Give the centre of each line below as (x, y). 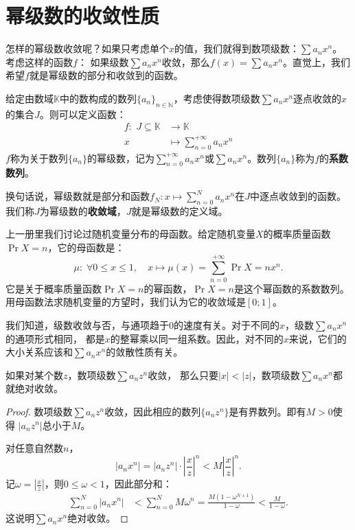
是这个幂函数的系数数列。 (291, 288)
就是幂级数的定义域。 (180, 210)
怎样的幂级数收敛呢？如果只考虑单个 (87, 48)
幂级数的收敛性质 (83, 15)
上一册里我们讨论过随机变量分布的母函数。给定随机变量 (130, 234)
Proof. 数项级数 (39, 411)
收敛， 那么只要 (183, 375)
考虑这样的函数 (39, 61)
